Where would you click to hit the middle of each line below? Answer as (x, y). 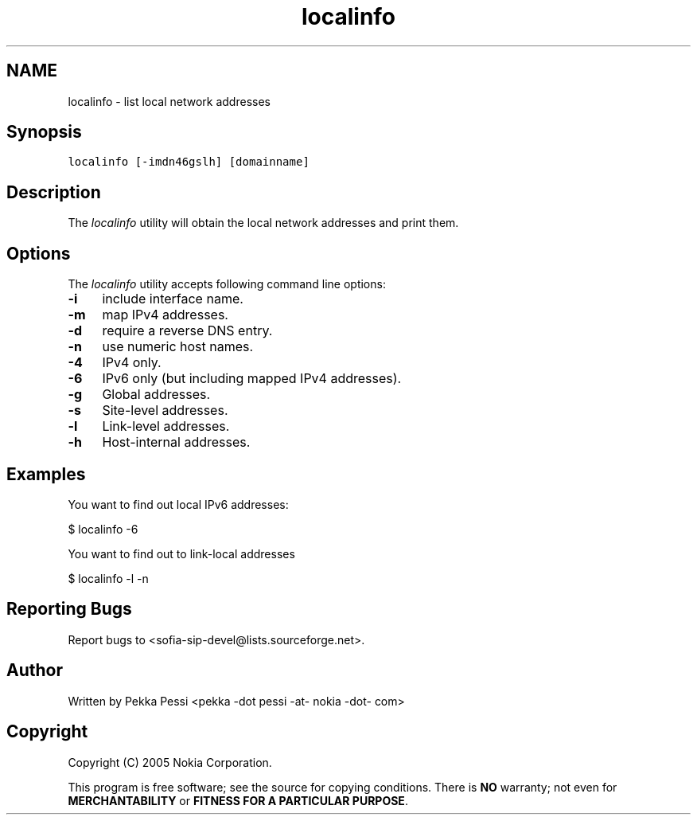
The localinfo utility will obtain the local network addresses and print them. (263, 223)
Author (35, 670)
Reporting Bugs (69, 609)
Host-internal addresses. (176, 442)
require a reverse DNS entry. (187, 331)
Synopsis (44, 132)
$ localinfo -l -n (108, 578)
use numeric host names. (178, 347)
